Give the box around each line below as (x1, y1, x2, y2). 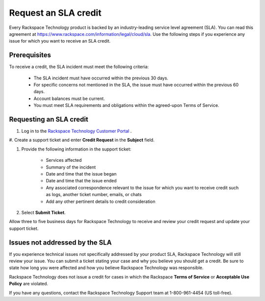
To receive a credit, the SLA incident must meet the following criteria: (9, 64, 149, 70)
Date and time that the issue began (46, 171, 117, 177)
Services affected (46, 157, 82, 163)
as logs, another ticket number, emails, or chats (46, 192, 142, 198)
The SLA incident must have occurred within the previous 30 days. (33, 75, 169, 81)
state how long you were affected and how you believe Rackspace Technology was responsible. (9, 265, 204, 271)
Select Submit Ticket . (21, 210, 66, 215)
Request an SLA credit (9, 7, 102, 18)
